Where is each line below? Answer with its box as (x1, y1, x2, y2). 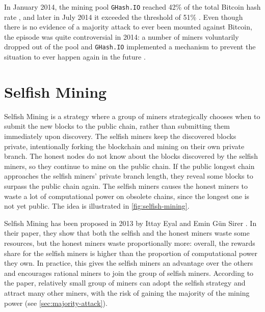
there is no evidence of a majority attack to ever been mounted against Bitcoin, (4, 21, 252, 32)
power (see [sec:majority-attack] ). (4, 297, 108, 308)
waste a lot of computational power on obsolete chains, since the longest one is (4, 190, 250, 201)
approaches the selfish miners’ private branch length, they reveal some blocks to (4, 171, 253, 181)
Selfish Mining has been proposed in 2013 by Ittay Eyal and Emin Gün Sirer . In (4, 217, 257, 228)
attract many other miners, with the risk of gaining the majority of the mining (4, 287, 250, 298)
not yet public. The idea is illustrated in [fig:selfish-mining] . (4, 201, 190, 211)
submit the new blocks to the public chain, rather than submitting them (4, 121, 230, 131)
